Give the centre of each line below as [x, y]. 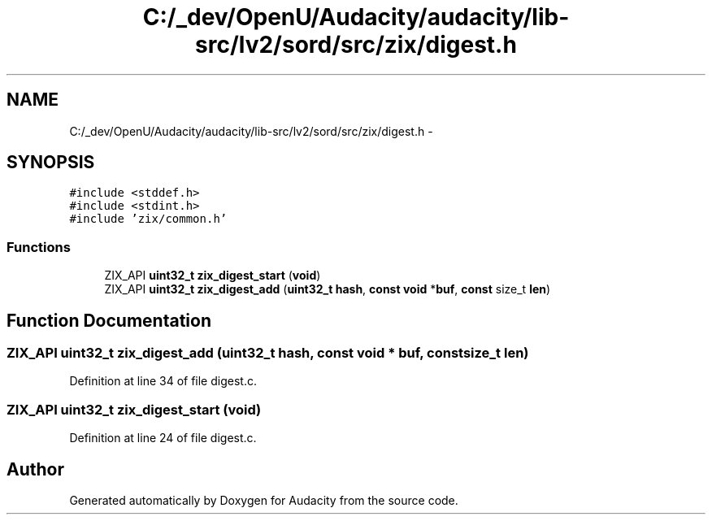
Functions [39, 247]
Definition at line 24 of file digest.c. [163, 438]
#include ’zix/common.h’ [148, 219]
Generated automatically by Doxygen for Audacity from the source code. [264, 500]
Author [35, 469]
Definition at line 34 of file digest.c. [163, 381]
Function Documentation [109, 320]
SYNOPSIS [51, 163]
